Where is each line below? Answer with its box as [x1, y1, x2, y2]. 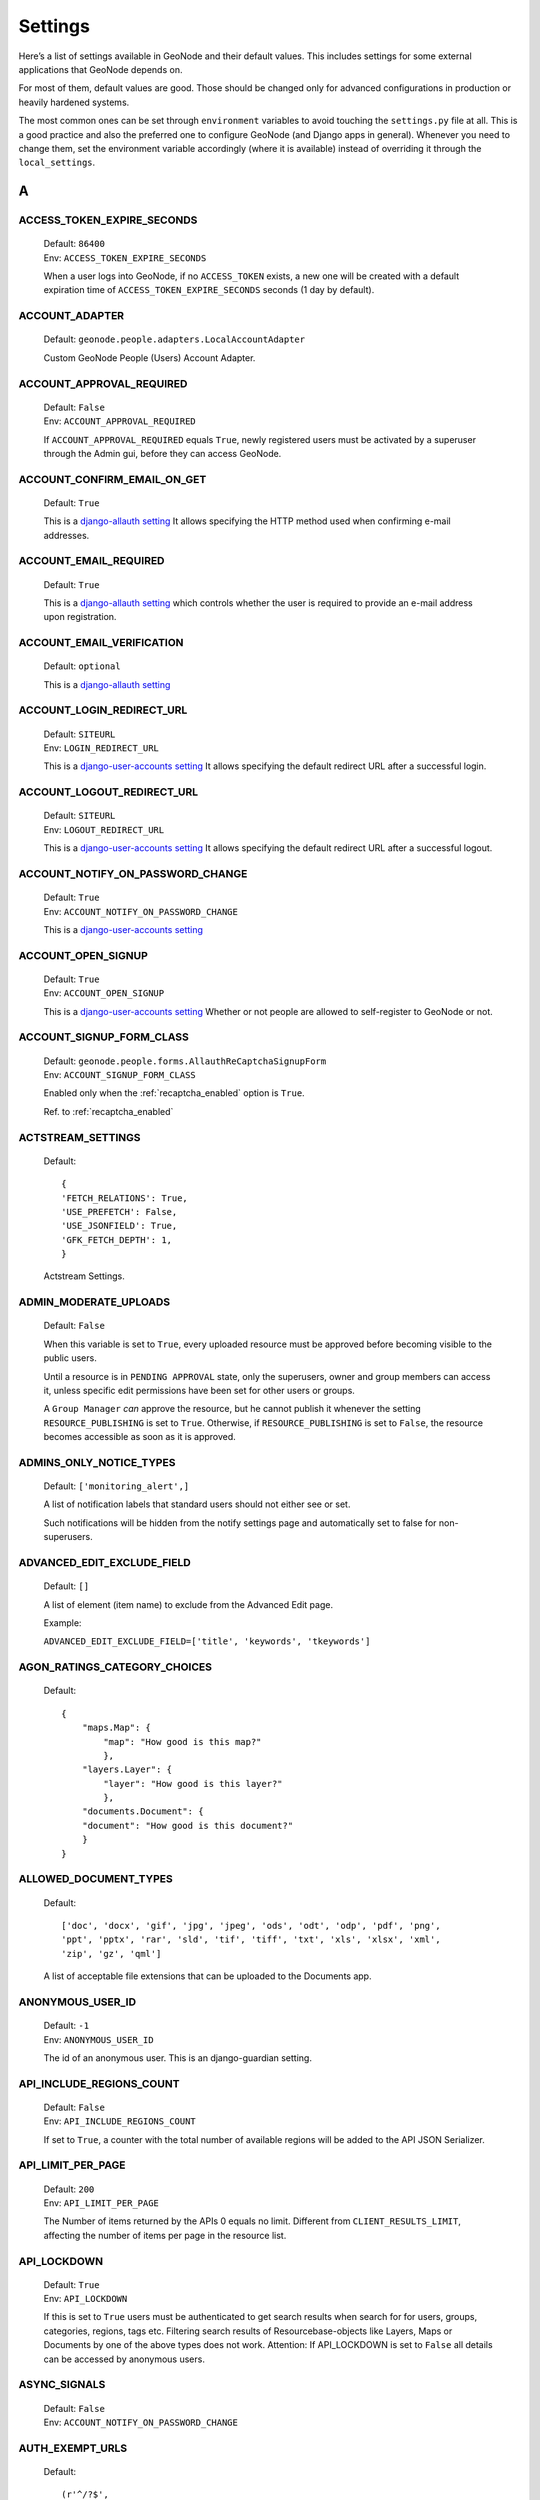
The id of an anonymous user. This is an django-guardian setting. [43, 2051, 312, 2064]
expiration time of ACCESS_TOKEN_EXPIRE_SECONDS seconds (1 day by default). [43, 284, 375, 296]
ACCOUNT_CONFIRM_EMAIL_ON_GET [18, 472, 207, 486]
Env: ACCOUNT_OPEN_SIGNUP [43, 987, 165, 999]
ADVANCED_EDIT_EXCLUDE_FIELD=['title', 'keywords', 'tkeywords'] [43, 1636, 371, 1647]
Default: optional [43, 660, 121, 672]
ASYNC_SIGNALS [18, 2378, 106, 2392]
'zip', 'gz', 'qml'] [61, 1948, 162, 1959]
